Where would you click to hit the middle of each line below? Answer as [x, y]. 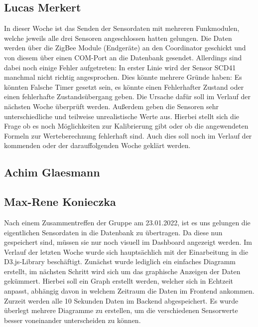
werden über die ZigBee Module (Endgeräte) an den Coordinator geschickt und [125, 48]
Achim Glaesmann [52, 172]
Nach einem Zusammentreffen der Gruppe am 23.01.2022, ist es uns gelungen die [127, 222]
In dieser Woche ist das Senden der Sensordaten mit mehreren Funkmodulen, [122, 28]
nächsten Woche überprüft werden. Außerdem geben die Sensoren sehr [111, 106]
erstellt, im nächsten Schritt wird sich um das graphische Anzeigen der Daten [122, 271]
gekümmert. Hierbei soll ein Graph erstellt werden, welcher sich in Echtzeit [119, 281]
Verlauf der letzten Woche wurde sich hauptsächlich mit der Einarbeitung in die [126, 251]
